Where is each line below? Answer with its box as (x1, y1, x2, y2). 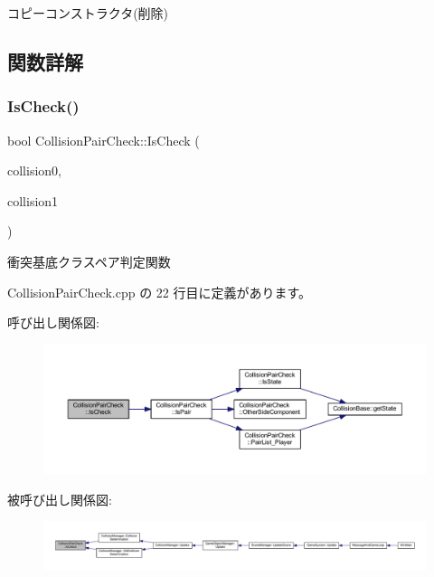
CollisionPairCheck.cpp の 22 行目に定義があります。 (7, 282, 312, 301)
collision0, (7, 161, 61, 180)
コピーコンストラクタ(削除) (7, 4, 169, 22)
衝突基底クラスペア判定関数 (7, 251, 171, 270)
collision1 (7, 191, 59, 210)
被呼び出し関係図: (7, 489, 112, 508)
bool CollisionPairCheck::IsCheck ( (7, 130, 200, 149)
